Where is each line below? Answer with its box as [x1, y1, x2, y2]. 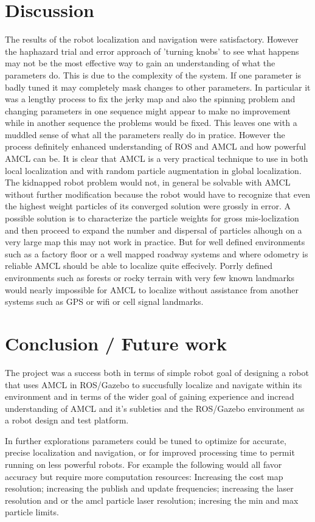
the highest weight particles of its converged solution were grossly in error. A [5, 200, 291, 212]
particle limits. [5, 506, 59, 518]
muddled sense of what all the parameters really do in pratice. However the [5, 128, 285, 141]
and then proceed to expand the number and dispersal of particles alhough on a [5, 223, 302, 236]
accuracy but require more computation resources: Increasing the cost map [5, 470, 283, 482]
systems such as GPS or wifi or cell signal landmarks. [5, 295, 204, 308]
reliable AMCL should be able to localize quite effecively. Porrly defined [5, 259, 273, 272]
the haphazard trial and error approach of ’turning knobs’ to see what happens [5, 44, 299, 57]
